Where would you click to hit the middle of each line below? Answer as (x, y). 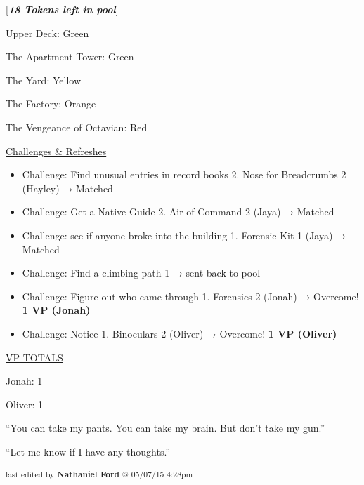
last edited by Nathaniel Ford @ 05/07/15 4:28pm (99, 474)
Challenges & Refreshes (56, 151)
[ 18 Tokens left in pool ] (62, 9)
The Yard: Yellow (43, 80)
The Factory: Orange (51, 104)
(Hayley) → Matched (67, 188)
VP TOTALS (34, 357)
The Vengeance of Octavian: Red (77, 127)
